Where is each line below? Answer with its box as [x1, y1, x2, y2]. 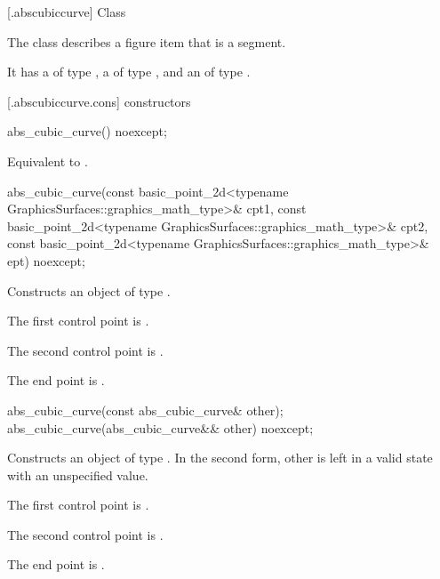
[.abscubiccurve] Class [7, 3, 126, 20]
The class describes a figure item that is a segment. [7, 32, 286, 51]
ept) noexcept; [7, 251, 85, 269]
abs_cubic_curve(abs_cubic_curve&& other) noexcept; [7, 418, 314, 437]
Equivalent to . [7, 151, 88, 170]
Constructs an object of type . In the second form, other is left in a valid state [7, 448, 433, 467]
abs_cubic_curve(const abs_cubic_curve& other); [7, 400, 284, 419]
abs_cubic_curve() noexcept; [7, 122, 167, 141]
